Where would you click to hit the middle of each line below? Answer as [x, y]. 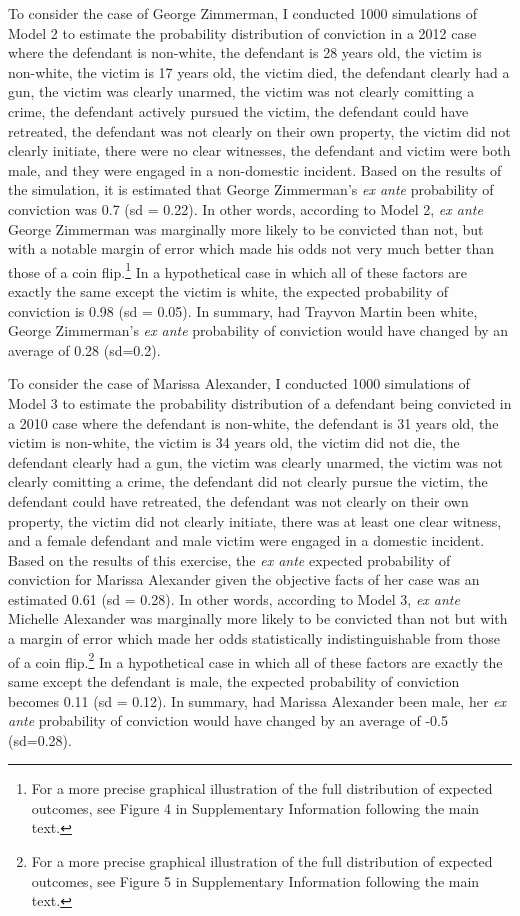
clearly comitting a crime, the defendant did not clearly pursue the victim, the [248, 481]
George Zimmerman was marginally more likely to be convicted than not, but [246, 228]
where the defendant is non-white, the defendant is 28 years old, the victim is [245, 52]
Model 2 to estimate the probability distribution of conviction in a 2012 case [242, 32]
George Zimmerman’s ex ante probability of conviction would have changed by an [258, 330]
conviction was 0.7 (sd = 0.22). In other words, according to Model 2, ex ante [245, 208]
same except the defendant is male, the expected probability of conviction [234, 680]
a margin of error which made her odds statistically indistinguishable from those [254, 638]
